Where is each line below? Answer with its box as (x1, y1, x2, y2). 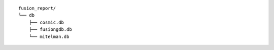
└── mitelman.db (28, 33, 70, 39)
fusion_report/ (18, 6, 56, 11)
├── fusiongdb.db (28, 27, 72, 32)
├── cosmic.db (28, 19, 64, 25)
